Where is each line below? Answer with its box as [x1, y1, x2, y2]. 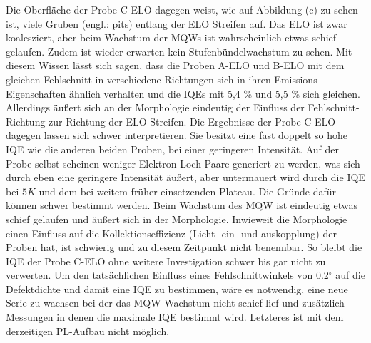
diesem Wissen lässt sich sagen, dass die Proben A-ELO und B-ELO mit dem [6, 58, 345, 73]
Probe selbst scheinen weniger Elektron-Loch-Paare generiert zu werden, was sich [6, 155, 360, 170]
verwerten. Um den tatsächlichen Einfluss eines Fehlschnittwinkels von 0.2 [6, 267, 329, 282]
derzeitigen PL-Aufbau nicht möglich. [6, 323, 170, 338]
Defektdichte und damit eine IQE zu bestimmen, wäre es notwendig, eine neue [6, 281, 348, 296]
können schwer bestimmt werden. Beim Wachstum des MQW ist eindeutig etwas [6, 198, 357, 213]
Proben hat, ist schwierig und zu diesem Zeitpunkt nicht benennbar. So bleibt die [6, 240, 362, 255]
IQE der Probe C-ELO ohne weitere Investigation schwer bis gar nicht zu [6, 253, 326, 268]
